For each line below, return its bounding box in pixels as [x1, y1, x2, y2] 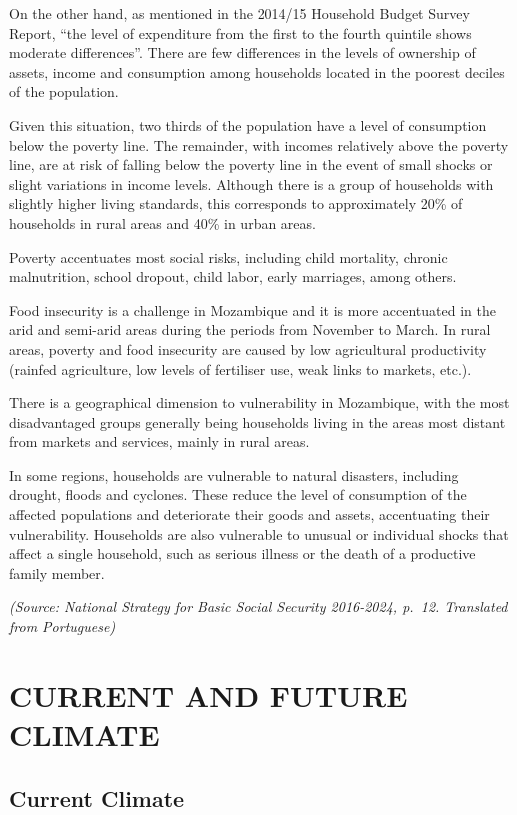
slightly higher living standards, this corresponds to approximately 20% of [9, 193, 463, 214]
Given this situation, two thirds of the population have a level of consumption [9, 114, 487, 135]
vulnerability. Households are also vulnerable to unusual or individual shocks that [9, 523, 509, 544]
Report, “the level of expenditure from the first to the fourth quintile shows [9, 22, 472, 43]
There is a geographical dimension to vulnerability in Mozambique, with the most [9, 392, 510, 413]
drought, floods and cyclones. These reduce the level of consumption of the [9, 484, 467, 505]
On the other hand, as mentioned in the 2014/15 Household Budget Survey [9, 3, 470, 23]
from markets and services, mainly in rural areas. [9, 431, 310, 452]
